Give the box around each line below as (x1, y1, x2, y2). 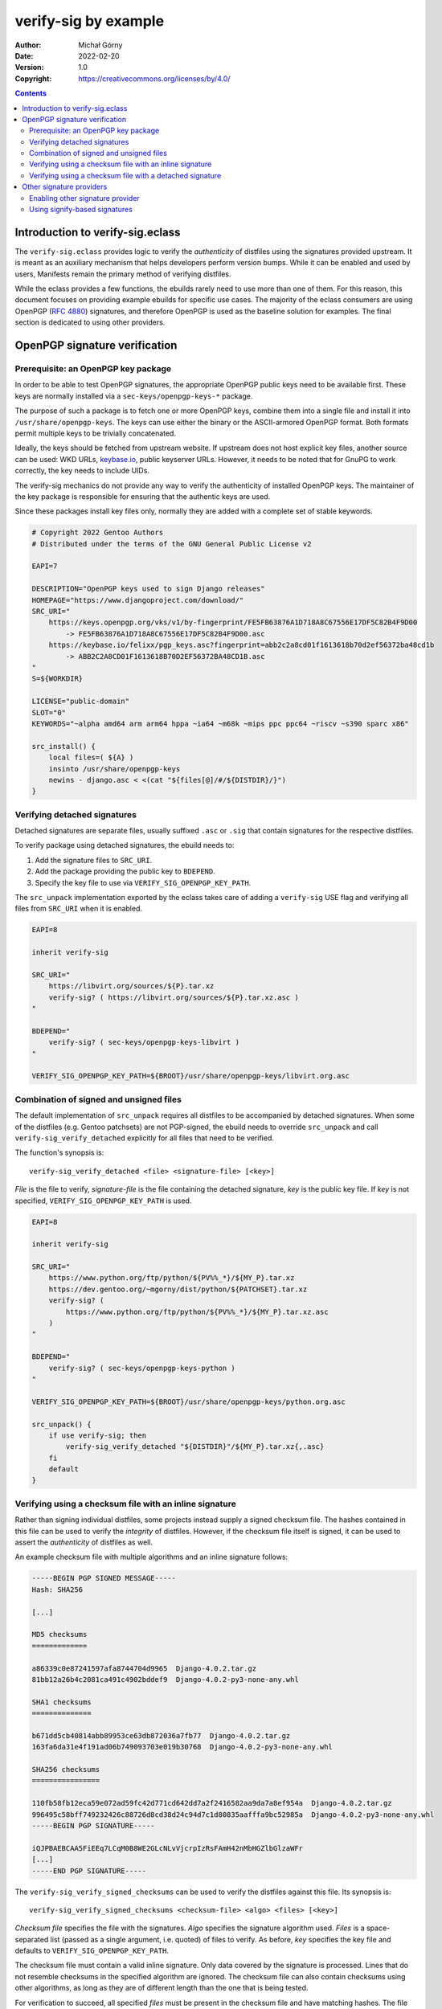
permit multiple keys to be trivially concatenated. (14, 428, 177, 438)
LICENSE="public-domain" (31, 697, 130, 706)
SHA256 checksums (31, 1765, 100, 1774)
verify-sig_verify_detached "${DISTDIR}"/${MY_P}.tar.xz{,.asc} (65, 1442, 325, 1451)
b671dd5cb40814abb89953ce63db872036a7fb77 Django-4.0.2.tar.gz (31, 1731, 291, 1740)
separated (14, 1934, 49, 1944)
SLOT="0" (31, 708, 67, 717)
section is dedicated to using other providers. (14, 317, 166, 327)
